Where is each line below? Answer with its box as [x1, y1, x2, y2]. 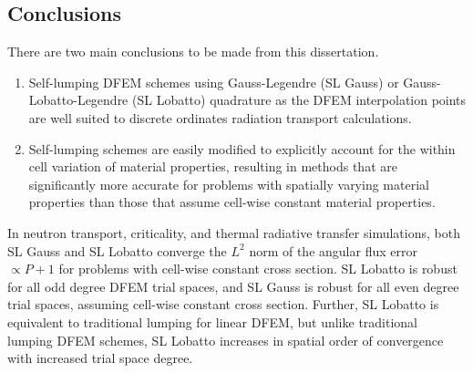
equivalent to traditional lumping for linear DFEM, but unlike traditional [7, 312, 418, 331]
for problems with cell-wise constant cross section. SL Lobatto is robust [58, 259, 458, 278]
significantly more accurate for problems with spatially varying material [28, 174, 429, 193]
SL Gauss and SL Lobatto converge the [7, 241, 227, 260]
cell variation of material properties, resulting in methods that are [28, 157, 397, 176]
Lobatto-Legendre [28, 90, 129, 109]
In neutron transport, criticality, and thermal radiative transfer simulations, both [7, 223, 460, 242]
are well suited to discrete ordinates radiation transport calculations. [28, 108, 412, 127]
